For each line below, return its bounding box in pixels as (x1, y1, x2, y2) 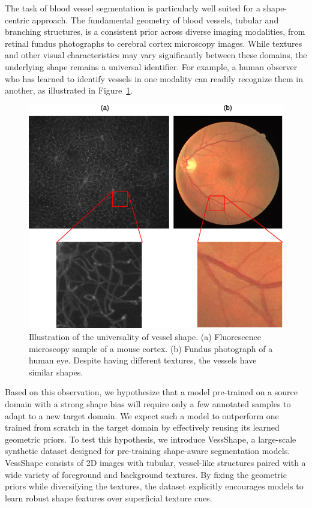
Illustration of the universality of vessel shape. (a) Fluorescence (29, 330, 261, 342)
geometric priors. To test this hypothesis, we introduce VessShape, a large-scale (5, 432, 296, 445)
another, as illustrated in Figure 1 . (5, 84, 133, 97)
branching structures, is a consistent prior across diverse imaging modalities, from (5, 25, 305, 38)
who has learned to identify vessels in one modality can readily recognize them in (5, 72, 304, 85)
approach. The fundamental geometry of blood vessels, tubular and (32, 13, 279, 26)
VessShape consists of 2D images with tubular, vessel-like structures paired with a (5, 456, 306, 468)
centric (5, 13, 29, 26)
